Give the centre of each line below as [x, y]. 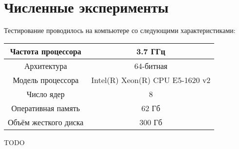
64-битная [151, 66]
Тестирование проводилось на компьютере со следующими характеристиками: [120, 30]
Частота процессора [46, 51]
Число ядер [46, 94]
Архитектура [46, 66]
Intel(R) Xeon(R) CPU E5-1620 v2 [151, 80]
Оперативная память [46, 108]
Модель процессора [46, 80]
